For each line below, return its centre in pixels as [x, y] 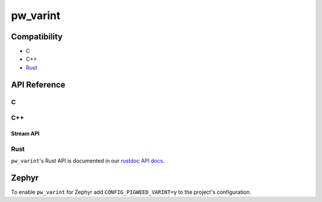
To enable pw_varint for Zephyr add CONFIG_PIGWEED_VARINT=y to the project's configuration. [131, 192]
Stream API [25, 133]
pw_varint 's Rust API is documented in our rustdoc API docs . [88, 161]
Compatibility [37, 37]
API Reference [38, 84]
